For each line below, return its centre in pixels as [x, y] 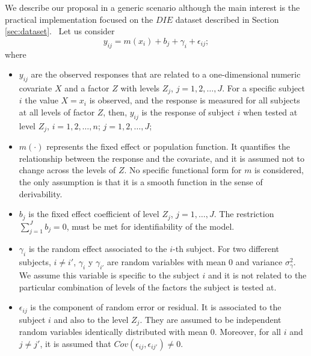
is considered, [279, 170]
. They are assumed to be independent [211, 319]
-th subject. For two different [226, 249]
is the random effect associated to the [98, 249]
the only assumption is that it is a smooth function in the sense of [141, 182]
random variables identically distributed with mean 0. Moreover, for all [150, 332]
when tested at [270, 112]
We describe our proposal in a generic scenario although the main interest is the [152, 7]
